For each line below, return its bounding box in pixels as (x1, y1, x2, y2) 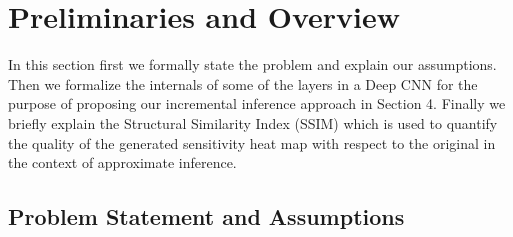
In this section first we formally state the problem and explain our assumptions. (8, 54, 497, 75)
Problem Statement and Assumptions (8, 201, 405, 232)
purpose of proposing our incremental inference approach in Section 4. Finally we (8, 93, 506, 114)
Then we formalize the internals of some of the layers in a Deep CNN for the (8, 73, 478, 94)
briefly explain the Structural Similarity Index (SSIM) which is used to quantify (8, 112, 498, 133)
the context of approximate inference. (8, 152, 237, 173)
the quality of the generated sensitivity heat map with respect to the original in (8, 132, 496, 153)
